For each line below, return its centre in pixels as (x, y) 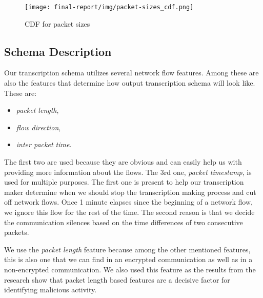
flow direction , (38, 127)
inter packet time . (44, 144)
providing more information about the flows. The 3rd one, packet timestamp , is (128, 172)
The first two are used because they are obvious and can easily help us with (123, 162)
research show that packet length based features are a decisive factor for (117, 279)
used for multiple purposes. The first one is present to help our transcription (124, 182)
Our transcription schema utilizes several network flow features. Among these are (131, 73)
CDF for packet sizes (57, 23)
